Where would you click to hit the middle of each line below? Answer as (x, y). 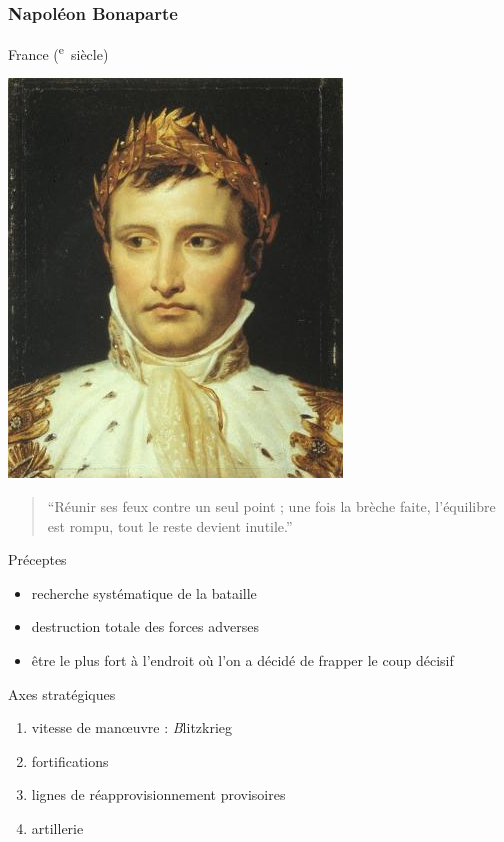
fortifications (70, 760)
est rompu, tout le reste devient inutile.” (170, 525)
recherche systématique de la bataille (144, 592)
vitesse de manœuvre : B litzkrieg (132, 727)
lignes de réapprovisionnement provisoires (158, 794)
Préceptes (37, 559)
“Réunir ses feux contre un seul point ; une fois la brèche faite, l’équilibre (271, 506)
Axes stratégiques (62, 693)
